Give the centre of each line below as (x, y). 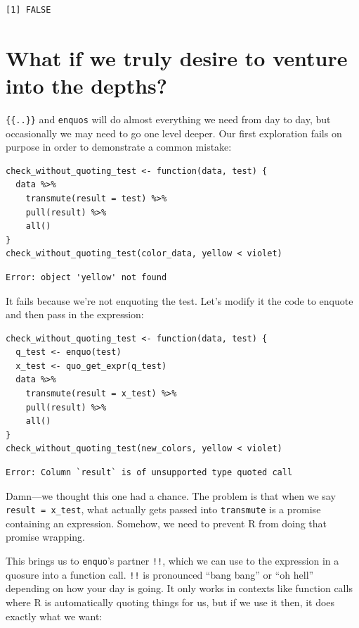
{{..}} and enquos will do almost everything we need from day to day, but (168, 119)
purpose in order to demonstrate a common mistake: (119, 147)
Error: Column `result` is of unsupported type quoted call (149, 473)
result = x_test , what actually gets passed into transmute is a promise (163, 509)
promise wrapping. (45, 537)
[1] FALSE (28, 10)
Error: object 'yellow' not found (86, 277)
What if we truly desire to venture (177, 57)
